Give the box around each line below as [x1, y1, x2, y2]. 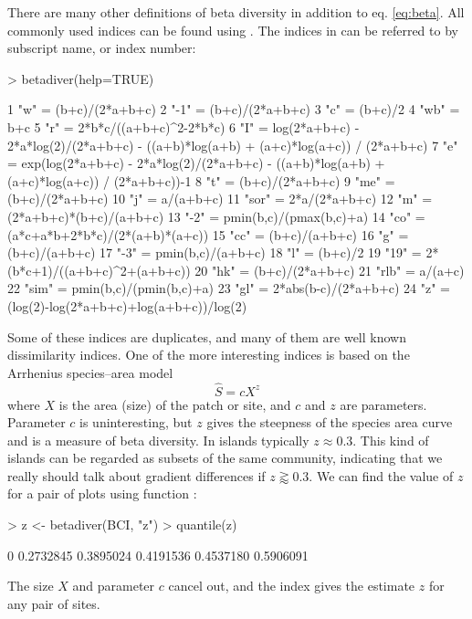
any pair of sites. [7, 593, 100, 613]
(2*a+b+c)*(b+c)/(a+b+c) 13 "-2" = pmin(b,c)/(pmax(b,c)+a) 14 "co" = [7, 206, 425, 226]
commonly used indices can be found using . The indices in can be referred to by [7, 20, 458, 39]
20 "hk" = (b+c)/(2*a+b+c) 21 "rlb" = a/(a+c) [194, 260, 465, 279]
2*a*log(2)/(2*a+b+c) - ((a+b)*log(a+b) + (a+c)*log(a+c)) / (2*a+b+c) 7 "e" [7, 135, 458, 154]
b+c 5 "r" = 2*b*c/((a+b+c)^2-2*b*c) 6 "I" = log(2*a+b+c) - [7, 117, 360, 136]
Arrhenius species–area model [7, 362, 173, 382]
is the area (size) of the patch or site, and [58, 394, 291, 414]
